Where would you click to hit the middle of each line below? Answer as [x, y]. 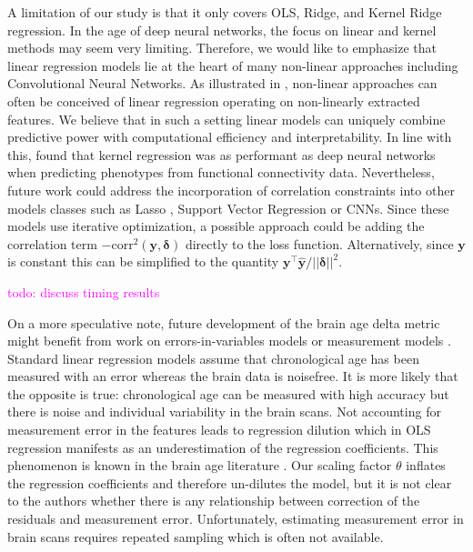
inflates [426, 465]
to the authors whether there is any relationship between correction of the [214, 501]
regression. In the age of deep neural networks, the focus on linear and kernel [222, 30]
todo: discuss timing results [84, 291]
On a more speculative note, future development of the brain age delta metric [224, 322]
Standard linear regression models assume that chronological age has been [213, 358]
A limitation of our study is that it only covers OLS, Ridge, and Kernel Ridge [225, 12]
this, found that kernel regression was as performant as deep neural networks [221, 154]
